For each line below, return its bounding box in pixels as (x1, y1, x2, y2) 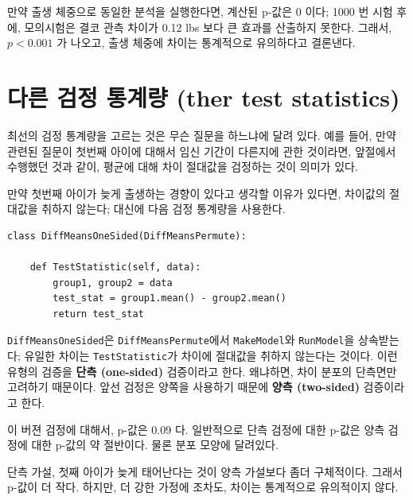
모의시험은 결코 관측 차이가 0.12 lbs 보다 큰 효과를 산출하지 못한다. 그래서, (24, 18, 392, 35)
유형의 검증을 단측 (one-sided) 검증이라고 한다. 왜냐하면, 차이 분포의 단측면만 (7, 362, 397, 379)
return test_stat (53, 308, 144, 320)
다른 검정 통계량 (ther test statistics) (7, 80, 400, 113)
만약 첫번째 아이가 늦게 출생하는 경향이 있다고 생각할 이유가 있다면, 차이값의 (7, 184, 386, 201)
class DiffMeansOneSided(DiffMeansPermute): (7, 230, 247, 242)
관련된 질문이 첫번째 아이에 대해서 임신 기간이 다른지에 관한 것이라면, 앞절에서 (7, 142, 396, 159)
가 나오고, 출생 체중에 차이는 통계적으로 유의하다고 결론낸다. (56, 34, 356, 51)
